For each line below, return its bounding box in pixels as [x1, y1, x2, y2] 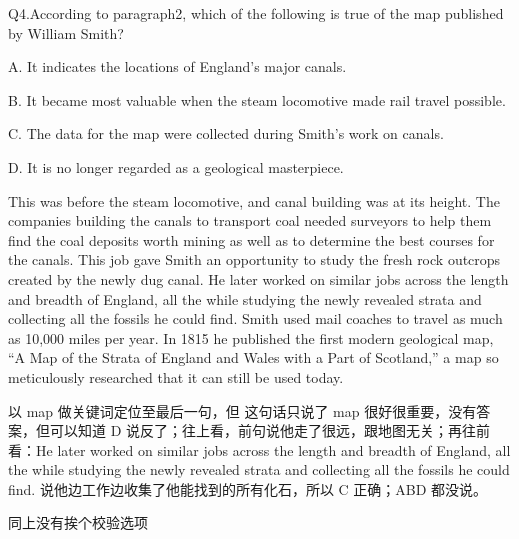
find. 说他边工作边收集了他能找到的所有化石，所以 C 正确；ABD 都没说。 [8, 478, 488, 499]
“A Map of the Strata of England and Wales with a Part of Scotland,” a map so [8, 347, 499, 368]
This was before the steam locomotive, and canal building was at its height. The [8, 190, 500, 211]
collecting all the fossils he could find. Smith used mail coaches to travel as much [8, 308, 503, 329]
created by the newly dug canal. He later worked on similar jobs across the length [8, 268, 509, 289]
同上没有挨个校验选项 [8, 512, 148, 533]
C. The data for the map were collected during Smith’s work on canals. [8, 123, 444, 144]
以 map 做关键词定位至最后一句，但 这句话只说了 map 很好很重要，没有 [8, 400, 477, 421]
